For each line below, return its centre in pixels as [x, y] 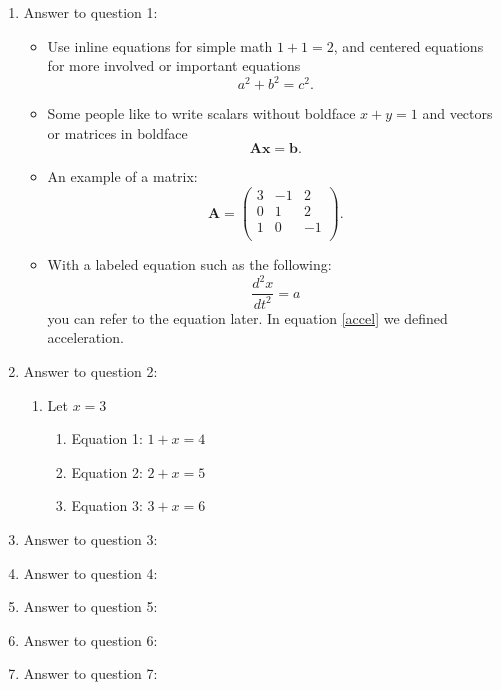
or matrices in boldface [117, 132]
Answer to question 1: [90, 12]
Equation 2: [107, 471]
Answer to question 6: [90, 639]
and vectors [457, 113]
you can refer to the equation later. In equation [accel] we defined [247, 317]
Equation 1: [107, 438]
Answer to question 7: [90, 673]
